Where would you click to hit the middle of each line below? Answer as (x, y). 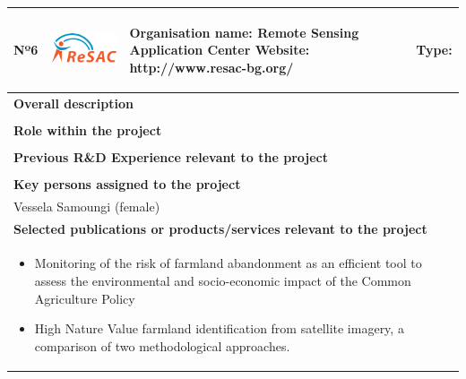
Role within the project (88, 129)
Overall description (73, 103)
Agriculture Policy (85, 298)
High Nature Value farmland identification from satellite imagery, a (219, 328)
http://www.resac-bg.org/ (211, 67)
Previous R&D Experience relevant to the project (171, 156)
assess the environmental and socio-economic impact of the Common (223, 280)
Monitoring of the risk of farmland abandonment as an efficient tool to (228, 263)
